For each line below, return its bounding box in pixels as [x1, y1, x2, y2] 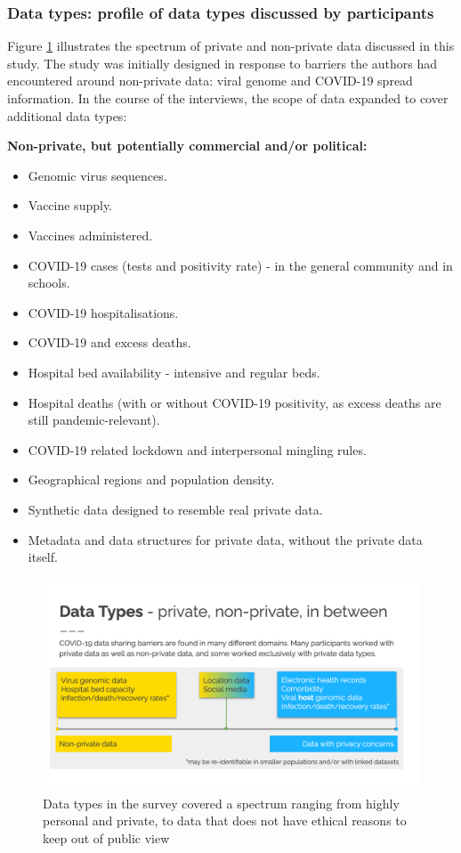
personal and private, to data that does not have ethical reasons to [43, 811, 407, 830]
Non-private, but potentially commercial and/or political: [7, 136, 368, 155]
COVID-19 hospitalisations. [28, 303, 179, 321]
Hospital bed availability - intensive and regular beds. [28, 362, 320, 381]
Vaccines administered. [28, 225, 153, 244]
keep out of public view [43, 828, 170, 847]
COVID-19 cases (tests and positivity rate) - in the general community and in [28, 256, 453, 274]
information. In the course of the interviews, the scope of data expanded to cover [7, 89, 449, 107]
